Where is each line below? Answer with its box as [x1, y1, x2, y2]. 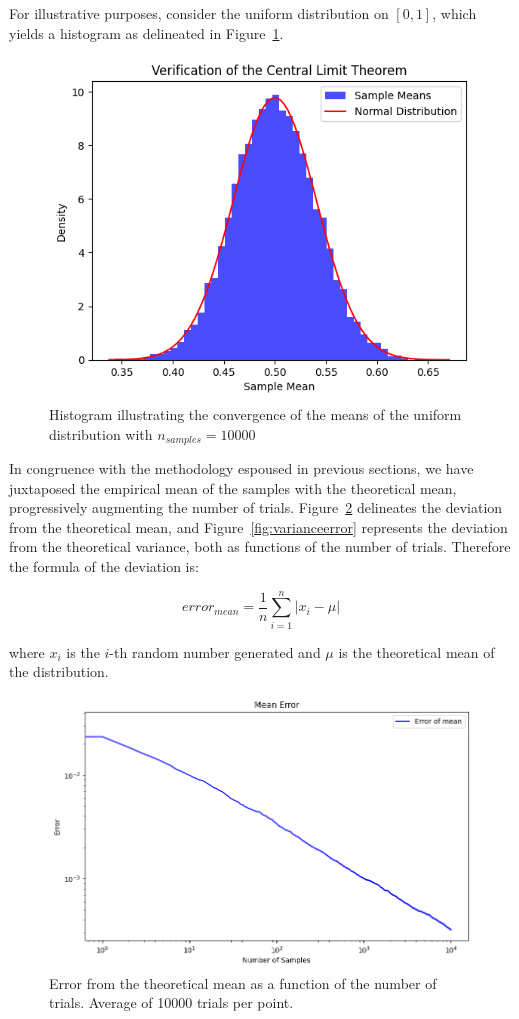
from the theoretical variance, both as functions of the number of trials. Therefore [9, 536, 511, 557]
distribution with [49, 423, 153, 444]
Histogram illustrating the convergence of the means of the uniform [49, 404, 462, 425]
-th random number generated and [109, 641, 321, 662]
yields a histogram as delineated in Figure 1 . [9, 22, 284, 43]
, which [432, 3, 477, 23]
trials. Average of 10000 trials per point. [49, 992, 294, 1013]
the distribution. [9, 661, 109, 682]
